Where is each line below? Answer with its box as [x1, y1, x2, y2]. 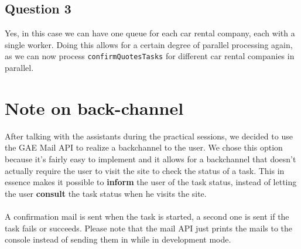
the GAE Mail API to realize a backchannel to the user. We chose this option [5, 141, 283, 154]
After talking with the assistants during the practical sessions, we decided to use [5, 129, 293, 142]
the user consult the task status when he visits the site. [5, 187, 207, 199]
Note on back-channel [5, 95, 184, 120]
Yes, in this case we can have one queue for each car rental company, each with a [5, 27, 295, 39]
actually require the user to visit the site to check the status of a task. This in [5, 164, 285, 176]
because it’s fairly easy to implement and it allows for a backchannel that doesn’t [5, 152, 296, 165]
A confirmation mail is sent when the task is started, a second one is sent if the [5, 210, 289, 222]
